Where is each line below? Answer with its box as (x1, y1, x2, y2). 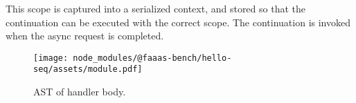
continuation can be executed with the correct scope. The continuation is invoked (6, 15, 350, 29)
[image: (33, 53, 69, 63)
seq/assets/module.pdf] (33, 64, 143, 75)
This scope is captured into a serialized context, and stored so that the (6, 1, 305, 15)
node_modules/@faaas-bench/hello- (73, 53, 232, 63)
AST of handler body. (33, 84, 126, 99)
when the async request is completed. (6, 28, 164, 43)
